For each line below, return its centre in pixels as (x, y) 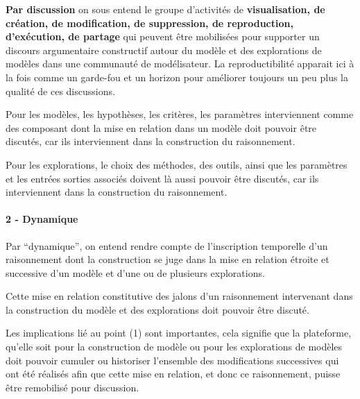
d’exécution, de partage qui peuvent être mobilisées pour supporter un (163, 36)
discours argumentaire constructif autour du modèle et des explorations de (164, 50)
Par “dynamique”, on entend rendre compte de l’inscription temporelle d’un (167, 245)
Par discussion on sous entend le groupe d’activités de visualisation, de (165, 9)
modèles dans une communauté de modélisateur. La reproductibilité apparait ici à (180, 63)
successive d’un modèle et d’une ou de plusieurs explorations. (135, 272)
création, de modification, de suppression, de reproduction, (149, 23)
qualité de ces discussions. (60, 91)
